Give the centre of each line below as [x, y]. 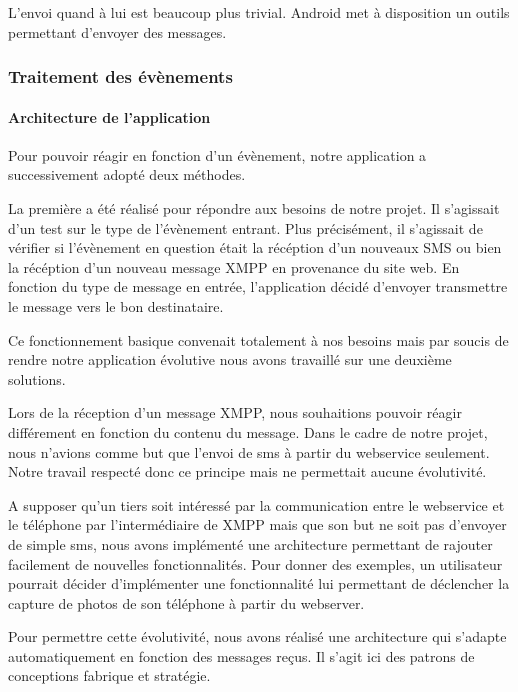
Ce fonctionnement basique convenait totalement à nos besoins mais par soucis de [258, 339]
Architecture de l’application [109, 116]
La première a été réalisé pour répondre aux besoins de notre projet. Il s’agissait [254, 208]
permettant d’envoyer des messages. [117, 31]
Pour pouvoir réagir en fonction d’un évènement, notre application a [217, 154]
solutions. [37, 378]
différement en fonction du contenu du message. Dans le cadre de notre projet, [248, 431]
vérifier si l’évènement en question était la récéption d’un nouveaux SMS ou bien [255, 247]
